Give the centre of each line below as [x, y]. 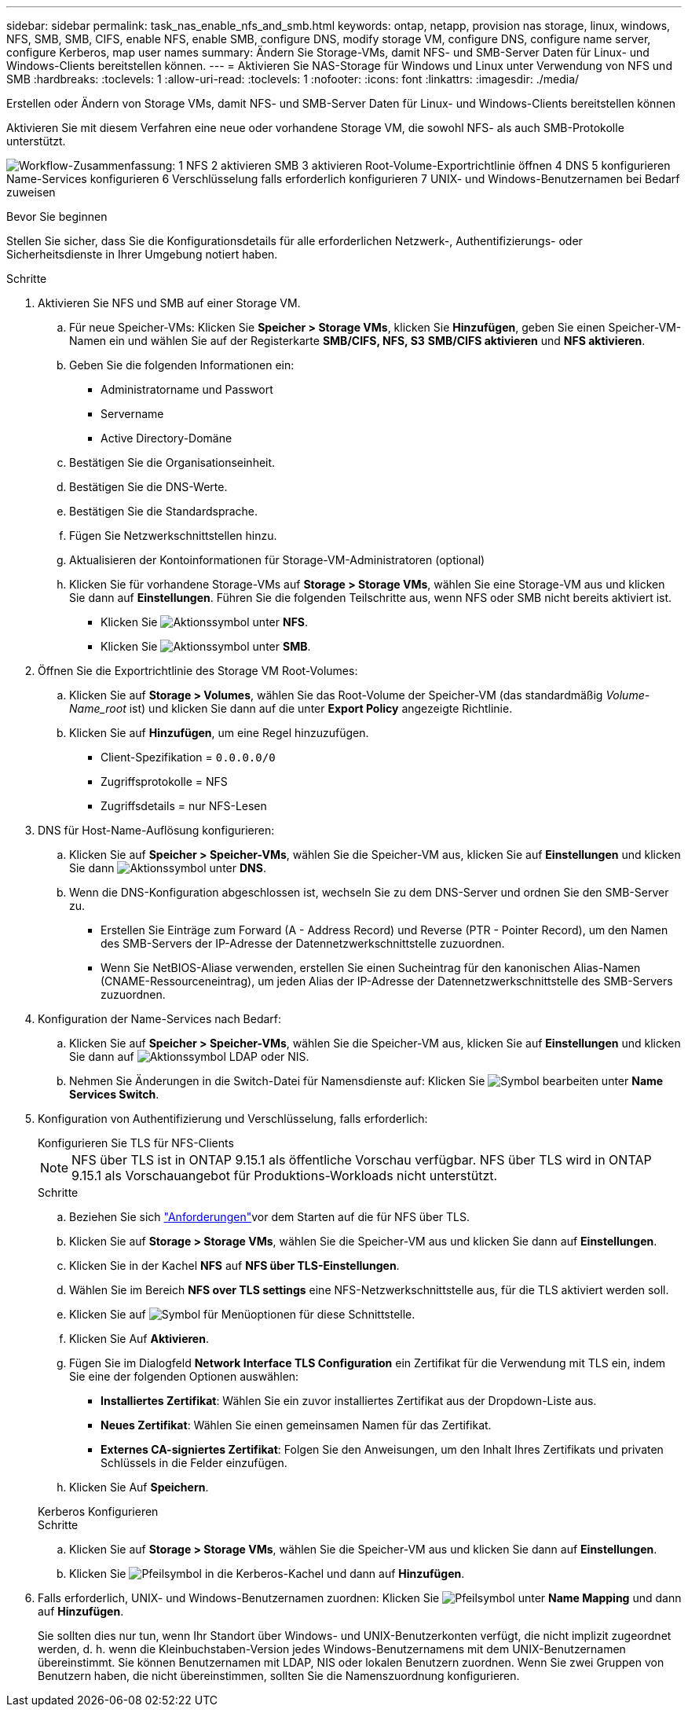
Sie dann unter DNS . [168, 868]
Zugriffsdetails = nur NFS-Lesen [184, 806]
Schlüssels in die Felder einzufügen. [194, 1463]
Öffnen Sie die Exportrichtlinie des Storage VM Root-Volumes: [198, 671]
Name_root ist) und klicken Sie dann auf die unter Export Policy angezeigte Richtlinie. [291, 708]
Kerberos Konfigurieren [98, 1511]
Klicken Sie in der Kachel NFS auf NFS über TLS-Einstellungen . [234, 1265]
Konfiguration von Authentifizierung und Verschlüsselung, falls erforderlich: [233, 1119]
